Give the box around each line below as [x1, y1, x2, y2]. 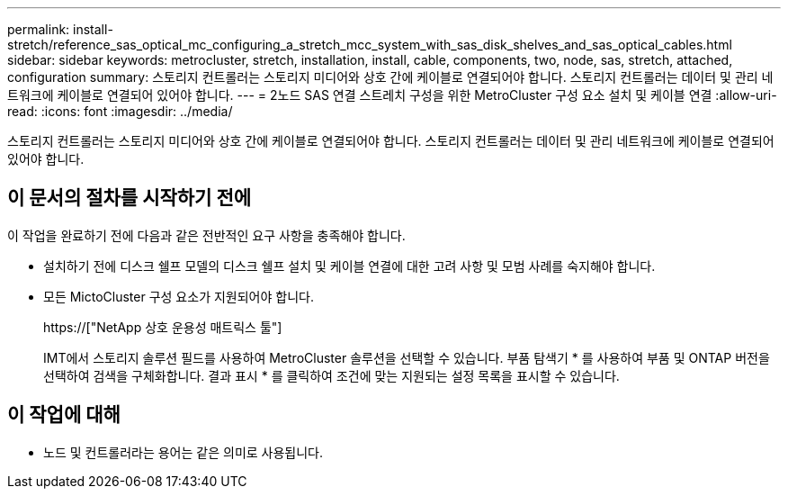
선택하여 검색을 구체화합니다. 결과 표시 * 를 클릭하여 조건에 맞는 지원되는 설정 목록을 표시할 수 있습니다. [43, 367, 620, 383]
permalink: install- [7, 22, 113, 37]
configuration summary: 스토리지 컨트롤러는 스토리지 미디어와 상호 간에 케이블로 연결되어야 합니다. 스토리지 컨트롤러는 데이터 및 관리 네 [7, 69, 774, 85]
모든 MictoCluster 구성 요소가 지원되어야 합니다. [43, 288, 314, 304]
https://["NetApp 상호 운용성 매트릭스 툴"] [43, 319, 282, 335]
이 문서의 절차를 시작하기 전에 [7, 186, 252, 210]
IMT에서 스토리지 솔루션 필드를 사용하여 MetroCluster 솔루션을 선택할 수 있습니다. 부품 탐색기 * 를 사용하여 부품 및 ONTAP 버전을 [43, 349, 770, 365]
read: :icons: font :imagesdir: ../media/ [7, 104, 233, 119]
